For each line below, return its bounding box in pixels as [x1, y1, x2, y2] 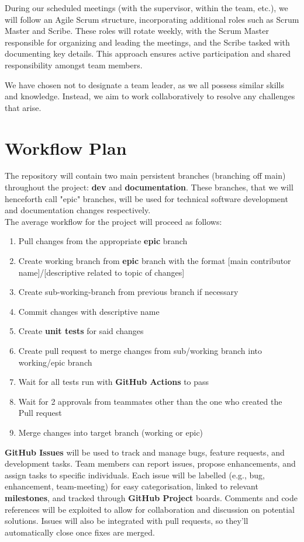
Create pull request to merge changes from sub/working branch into [18, 345, 262, 356]
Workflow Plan [5, 135, 127, 159]
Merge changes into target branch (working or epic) [18, 426, 203, 438]
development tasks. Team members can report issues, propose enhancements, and [5, 457, 296, 470]
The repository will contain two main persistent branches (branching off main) [5, 169, 286, 182]
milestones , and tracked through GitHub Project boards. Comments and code [5, 491, 298, 503]
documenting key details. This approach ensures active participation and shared [5, 47, 291, 60]
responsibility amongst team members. [5, 58, 143, 71]
